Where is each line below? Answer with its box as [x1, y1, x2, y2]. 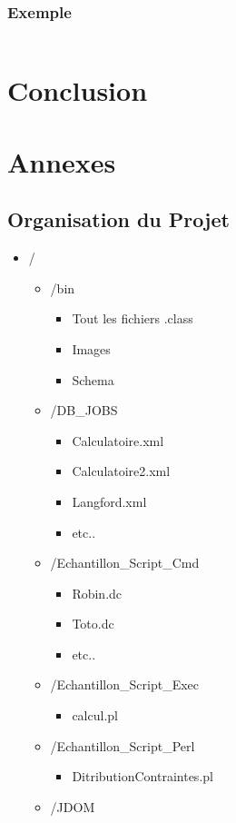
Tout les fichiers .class [72, 309, 193, 328]
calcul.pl [72, 706, 118, 725]
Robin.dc [72, 583, 123, 602]
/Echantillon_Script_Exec [50, 675, 200, 694]
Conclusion [7, 72, 148, 109]
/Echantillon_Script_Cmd [50, 553, 200, 572]
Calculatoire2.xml [72, 461, 171, 481]
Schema [72, 370, 114, 389]
